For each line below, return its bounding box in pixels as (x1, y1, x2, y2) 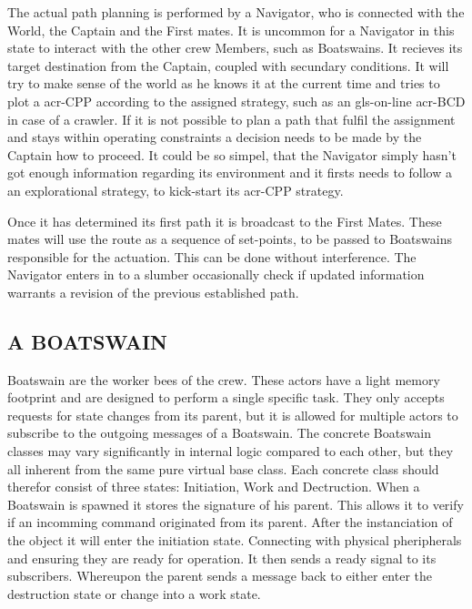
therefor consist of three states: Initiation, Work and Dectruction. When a (7, 477, 420, 496)
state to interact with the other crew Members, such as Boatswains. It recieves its (7, 38, 463, 57)
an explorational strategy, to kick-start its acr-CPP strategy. (7, 180, 344, 199)
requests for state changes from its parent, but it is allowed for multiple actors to (7, 405, 458, 424)
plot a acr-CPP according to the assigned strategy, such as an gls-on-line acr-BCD (7, 91, 466, 110)
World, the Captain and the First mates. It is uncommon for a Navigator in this (7, 20, 455, 39)
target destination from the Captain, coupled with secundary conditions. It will (7, 56, 449, 75)
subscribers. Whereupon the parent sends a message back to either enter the (7, 566, 433, 585)
